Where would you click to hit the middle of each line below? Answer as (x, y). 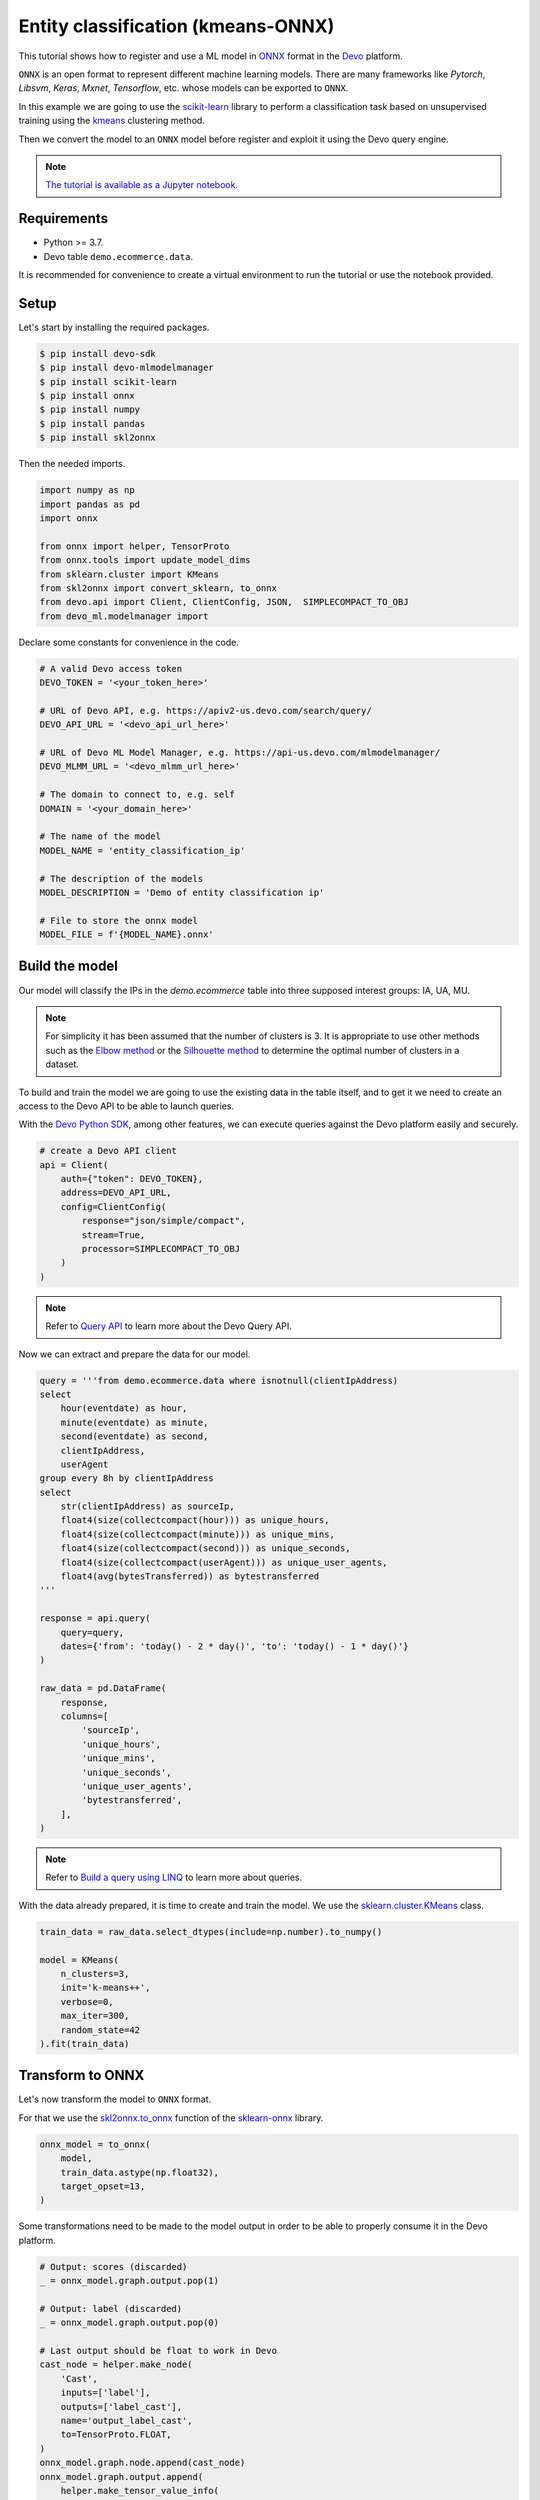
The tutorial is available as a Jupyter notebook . (142, 185)
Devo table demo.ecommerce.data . (118, 256)
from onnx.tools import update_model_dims (145, 560)
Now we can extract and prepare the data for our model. (134, 1354)
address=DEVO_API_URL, (116, 1193)
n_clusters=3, (95, 1973)
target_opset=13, (103, 2186)
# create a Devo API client (108, 1151)
